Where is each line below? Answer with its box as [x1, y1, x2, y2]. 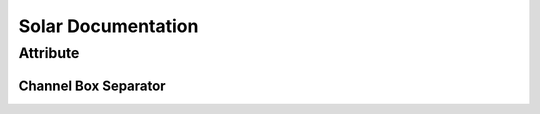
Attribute [18, 44, 80, 62]
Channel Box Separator [18, 77, 166, 94]
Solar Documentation [18, 15, 199, 37]
